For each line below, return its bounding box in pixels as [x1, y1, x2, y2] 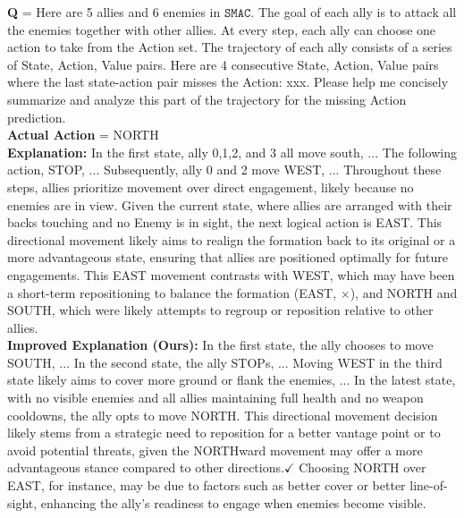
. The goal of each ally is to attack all [250, 3, 457, 21]
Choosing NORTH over [299, 458, 426, 477]
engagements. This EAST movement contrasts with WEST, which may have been [7, 265, 455, 284]
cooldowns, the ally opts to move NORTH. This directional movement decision [7, 405, 438, 424]
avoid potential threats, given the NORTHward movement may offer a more [7, 440, 423, 459]
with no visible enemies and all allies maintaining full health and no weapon [7, 388, 424, 407]
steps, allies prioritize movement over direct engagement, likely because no [7, 177, 414, 196]
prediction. [7, 107, 66, 126]
